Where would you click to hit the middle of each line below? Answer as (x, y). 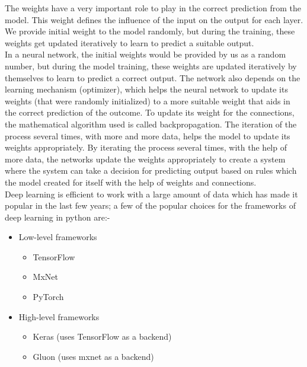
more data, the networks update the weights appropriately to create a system (145, 159)
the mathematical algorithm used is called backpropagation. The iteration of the (151, 124)
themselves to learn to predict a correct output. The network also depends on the (153, 77)
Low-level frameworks (58, 237)
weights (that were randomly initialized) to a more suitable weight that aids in (148, 100)
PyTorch (48, 297)
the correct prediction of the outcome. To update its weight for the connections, (150, 112)
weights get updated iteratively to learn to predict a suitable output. (129, 42)
